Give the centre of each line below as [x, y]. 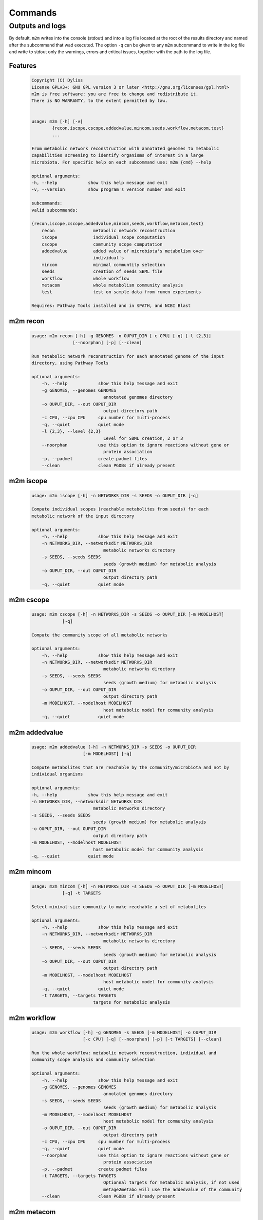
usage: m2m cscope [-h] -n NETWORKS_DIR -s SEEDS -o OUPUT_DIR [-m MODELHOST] [128, 614]
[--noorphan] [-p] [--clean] [107, 343]
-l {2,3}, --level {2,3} [71, 431]
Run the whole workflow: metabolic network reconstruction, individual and [124, 1053]
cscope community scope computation [102, 244]
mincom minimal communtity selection [103, 264]
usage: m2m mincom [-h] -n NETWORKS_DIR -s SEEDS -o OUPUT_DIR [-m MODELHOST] [128, 886]
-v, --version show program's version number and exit [109, 190]
